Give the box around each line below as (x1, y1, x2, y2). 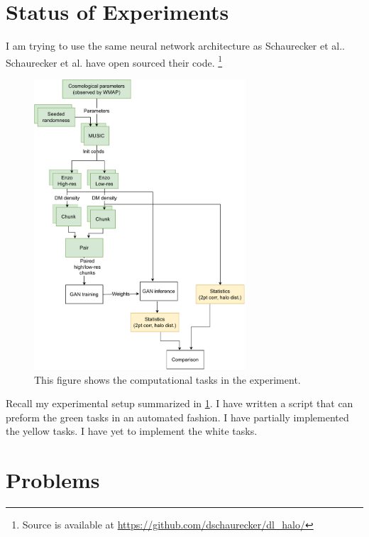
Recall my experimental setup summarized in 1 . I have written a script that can (6, 396, 353, 411)
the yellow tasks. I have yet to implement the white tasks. (6, 423, 258, 438)
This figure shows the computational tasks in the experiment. (34, 372, 301, 387)
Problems (6, 465, 100, 494)
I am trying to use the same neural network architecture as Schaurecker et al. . (6, 38, 346, 53)
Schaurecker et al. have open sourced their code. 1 (6, 52, 223, 70)
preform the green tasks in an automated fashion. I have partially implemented (6, 409, 349, 424)
